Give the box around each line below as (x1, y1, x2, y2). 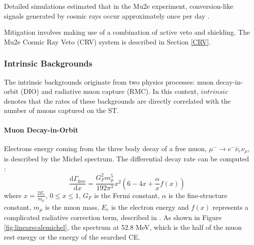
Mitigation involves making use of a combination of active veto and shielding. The (4, 27, 250, 37)
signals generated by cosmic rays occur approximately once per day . (4, 10, 210, 21)
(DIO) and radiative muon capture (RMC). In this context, (21, 86, 199, 96)
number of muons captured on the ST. (4, 105, 119, 115)
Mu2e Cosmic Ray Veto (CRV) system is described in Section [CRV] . (4, 36, 211, 46)
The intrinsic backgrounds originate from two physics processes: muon (4, 76, 214, 87)
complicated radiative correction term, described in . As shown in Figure (4, 212, 222, 223)
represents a (212, 202, 249, 212)
